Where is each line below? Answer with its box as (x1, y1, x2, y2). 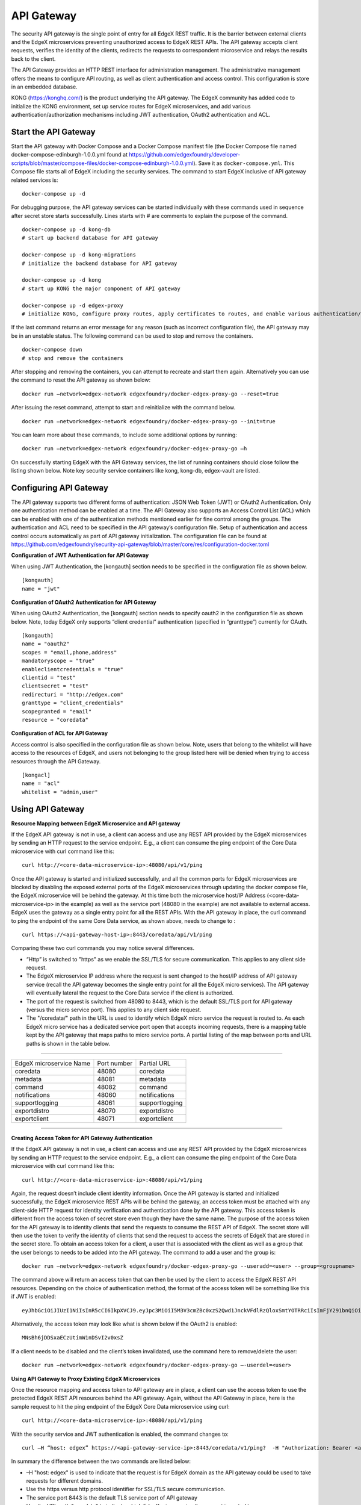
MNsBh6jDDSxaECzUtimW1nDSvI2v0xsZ (22, 1334, 123, 1341)
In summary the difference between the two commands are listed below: (11, 1457, 191, 1465)
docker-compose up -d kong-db (22, 226, 111, 233)
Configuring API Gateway (11, 482, 108, 493)
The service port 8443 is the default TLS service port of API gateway (26, 1494, 198, 1501)
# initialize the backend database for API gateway (22, 259, 177, 267)
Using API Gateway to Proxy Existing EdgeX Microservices (11, 1375, 161, 1382)
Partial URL (139, 1059, 171, 1067)
